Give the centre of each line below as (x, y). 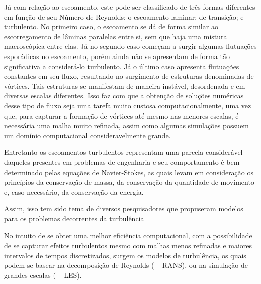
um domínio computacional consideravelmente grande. (88, 135)
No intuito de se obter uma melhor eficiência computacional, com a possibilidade (128, 235)
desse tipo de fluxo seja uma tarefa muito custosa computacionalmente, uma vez (128, 105)
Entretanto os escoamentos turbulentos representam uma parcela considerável (123, 152)
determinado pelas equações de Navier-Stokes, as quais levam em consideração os (129, 172)
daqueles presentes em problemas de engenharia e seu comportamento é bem (122, 162)
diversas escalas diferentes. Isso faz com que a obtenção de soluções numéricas (124, 96)
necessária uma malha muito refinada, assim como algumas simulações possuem (126, 125)
